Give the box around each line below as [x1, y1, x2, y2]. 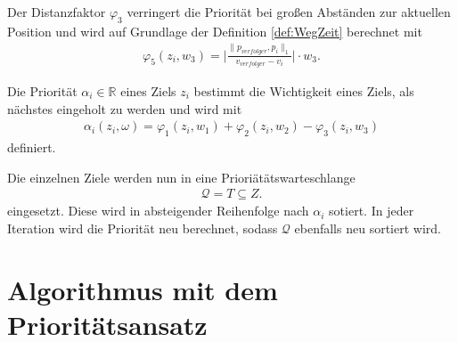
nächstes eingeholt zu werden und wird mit [7, 99, 242, 118]
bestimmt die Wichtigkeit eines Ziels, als [193, 81, 414, 100]
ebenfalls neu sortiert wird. [294, 218, 441, 237]
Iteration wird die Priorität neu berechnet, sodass [7, 218, 278, 237]
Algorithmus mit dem [7, 271, 278, 307]
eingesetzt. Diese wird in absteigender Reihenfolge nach [7, 201, 309, 220]
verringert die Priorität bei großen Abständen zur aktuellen [127, 3, 451, 20]
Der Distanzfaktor [7, 3, 106, 20]
